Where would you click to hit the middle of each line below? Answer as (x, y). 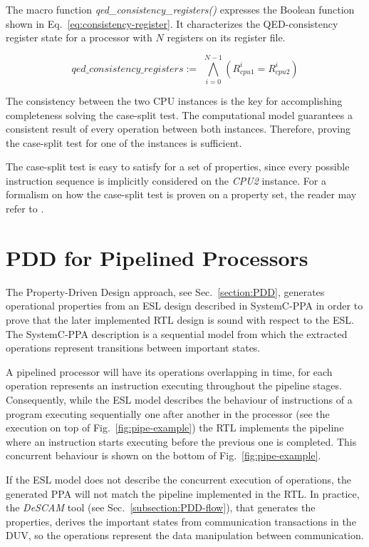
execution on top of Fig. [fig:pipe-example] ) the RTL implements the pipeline (175, 428)
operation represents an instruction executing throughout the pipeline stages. (174, 385)
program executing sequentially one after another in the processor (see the (168, 413)
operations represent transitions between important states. (133, 348)
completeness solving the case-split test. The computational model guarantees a (180, 114)
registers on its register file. (226, 37)
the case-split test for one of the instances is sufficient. (124, 142)
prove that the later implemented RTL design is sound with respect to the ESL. (180, 319)
